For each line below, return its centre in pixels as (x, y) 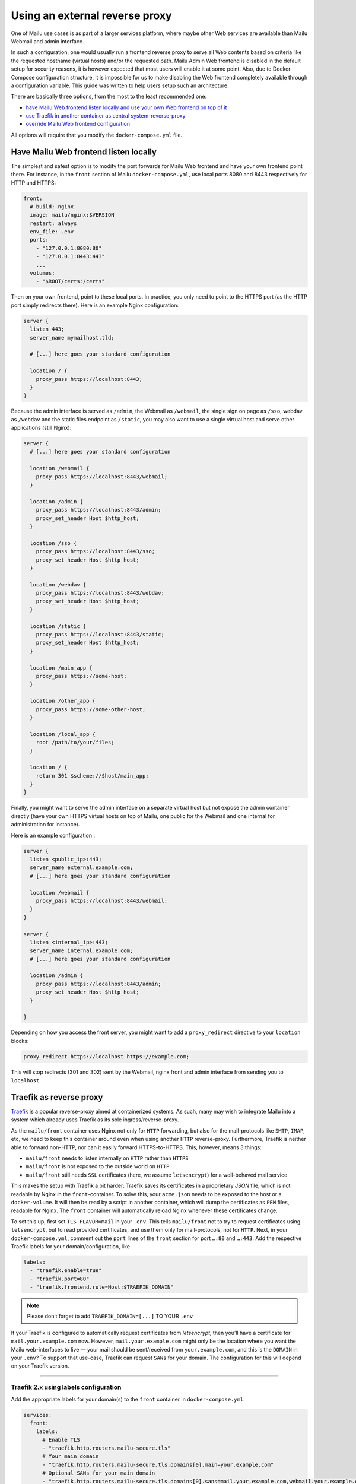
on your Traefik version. (40, 1366)
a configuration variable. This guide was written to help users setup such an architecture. (120, 85)
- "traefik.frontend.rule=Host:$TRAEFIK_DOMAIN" (102, 1287)
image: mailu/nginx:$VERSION (72, 215)
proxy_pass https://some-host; (81, 676)
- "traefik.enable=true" (66, 1271)
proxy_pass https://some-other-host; (91, 709)
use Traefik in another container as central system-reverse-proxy (106, 116)
